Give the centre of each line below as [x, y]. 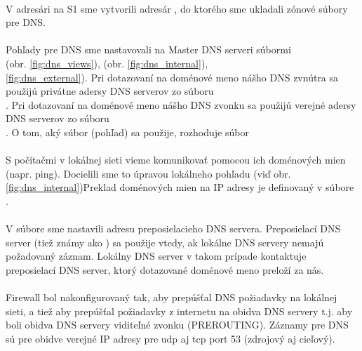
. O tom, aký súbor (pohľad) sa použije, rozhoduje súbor [127, 132]
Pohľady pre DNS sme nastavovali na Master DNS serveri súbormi [148, 49]
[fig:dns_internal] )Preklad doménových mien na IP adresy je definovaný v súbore [180, 187]
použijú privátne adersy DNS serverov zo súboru [110, 91]
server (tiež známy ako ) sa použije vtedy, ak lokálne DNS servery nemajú [165, 242]
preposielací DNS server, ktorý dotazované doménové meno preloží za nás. [165, 269]
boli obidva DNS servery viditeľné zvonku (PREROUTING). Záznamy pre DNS [177, 325]
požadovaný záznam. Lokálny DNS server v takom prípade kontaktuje [156, 256]
